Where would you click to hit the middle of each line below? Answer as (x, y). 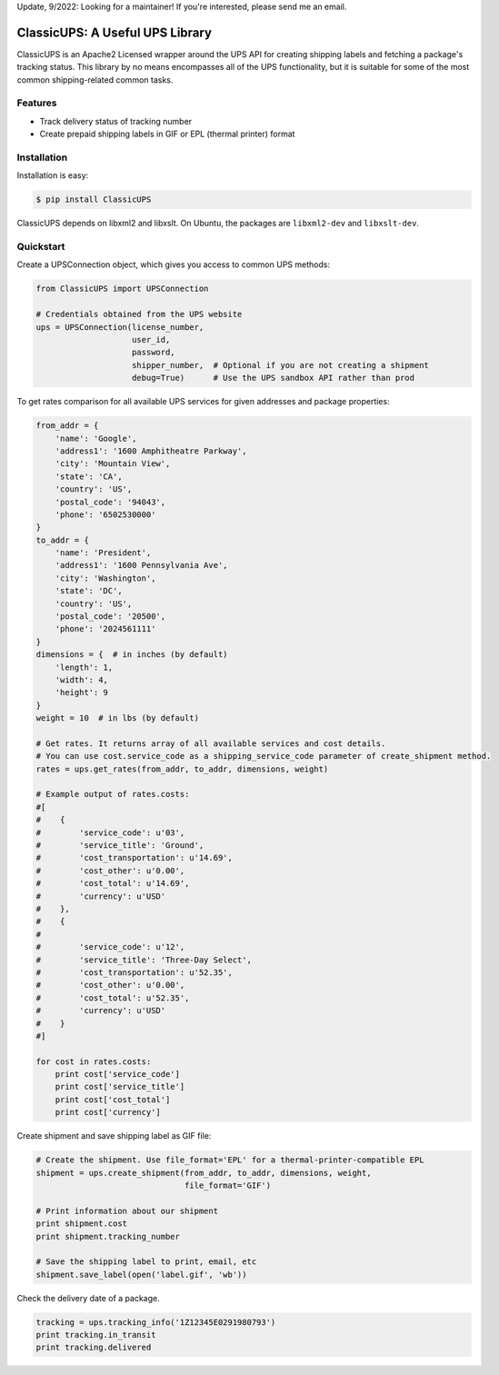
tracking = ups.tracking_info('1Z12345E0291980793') (156, 1322)
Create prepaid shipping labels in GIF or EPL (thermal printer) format (167, 134)
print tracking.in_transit (96, 1335)
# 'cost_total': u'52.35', (113, 998)
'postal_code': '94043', (110, 502)
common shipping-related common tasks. (95, 80)
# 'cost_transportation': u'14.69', (135, 858)
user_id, (151, 340)
